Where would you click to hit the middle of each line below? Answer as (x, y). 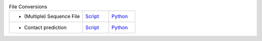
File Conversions (28, 7)
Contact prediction (45, 27)
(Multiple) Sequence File (52, 16)
